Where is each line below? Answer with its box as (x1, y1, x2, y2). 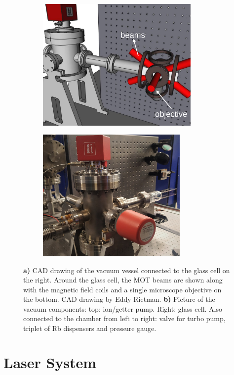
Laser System (3, 352, 97, 372)
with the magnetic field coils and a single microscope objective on (23, 284, 222, 294)
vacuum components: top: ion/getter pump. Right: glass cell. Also (23, 303, 223, 314)
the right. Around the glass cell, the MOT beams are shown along (23, 275, 223, 285)
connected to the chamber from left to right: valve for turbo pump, (23, 313, 226, 324)
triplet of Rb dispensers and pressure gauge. (23, 323, 156, 333)
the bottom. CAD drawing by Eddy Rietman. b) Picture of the (23, 294, 215, 304)
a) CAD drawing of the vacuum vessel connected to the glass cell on (23, 265, 230, 275)
